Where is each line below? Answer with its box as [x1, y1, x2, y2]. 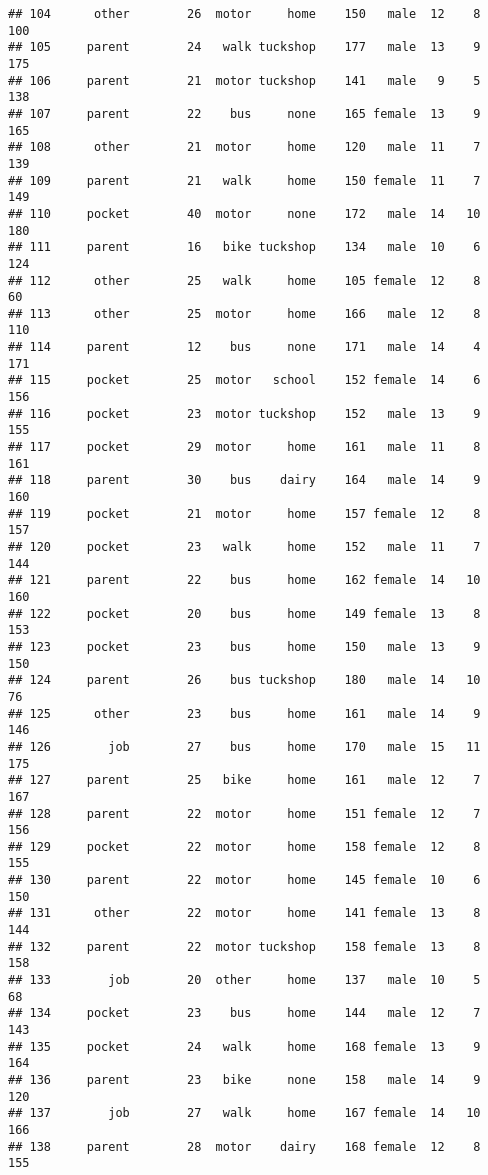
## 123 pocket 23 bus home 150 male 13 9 [8, 639, 481, 654]
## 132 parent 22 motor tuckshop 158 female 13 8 [8, 939, 481, 954]
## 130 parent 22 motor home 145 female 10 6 [8, 873, 481, 888]
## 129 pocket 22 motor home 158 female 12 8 [8, 839, 481, 854]
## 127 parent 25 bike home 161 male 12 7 [8, 773, 481, 788]
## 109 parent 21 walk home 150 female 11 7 [8, 173, 481, 188]
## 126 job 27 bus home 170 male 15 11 [8, 739, 481, 754]
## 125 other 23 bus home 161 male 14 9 [8, 706, 481, 721]
